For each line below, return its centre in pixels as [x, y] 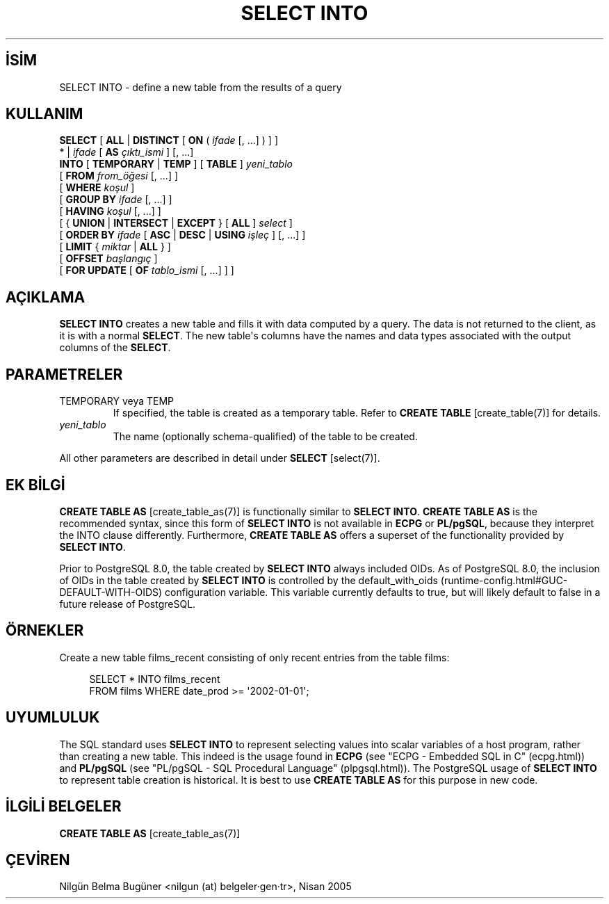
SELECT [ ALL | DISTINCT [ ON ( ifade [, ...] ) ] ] [169, 140]
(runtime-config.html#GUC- [504, 580]
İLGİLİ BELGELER [64, 807]
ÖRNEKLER [45, 631]
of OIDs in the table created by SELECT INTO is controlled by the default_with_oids [249, 580]
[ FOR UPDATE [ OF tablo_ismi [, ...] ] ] [147, 271]
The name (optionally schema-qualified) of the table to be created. [265, 437]
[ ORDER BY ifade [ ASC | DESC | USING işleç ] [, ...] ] [182, 235]
